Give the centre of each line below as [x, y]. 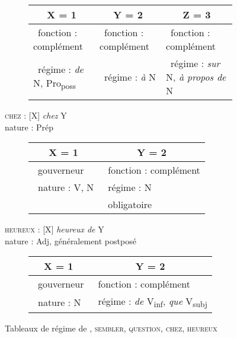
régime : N [130, 187]
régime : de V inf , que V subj [153, 302]
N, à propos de [196, 77]
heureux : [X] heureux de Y [55, 229]
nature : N [60, 302]
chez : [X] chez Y [36, 115]
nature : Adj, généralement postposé [71, 240]
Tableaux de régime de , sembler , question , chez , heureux [111, 328]
